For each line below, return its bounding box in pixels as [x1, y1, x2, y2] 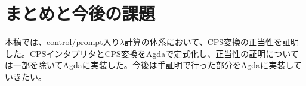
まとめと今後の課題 [5, 1, 156, 26]
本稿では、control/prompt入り [5, 36, 120, 48]
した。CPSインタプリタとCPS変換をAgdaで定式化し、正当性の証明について [5, 47, 299, 59]
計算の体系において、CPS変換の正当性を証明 [124, 36, 299, 48]
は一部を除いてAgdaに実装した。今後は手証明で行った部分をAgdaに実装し [5, 59, 293, 71]
